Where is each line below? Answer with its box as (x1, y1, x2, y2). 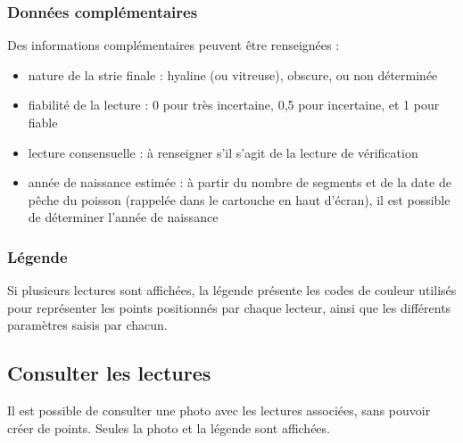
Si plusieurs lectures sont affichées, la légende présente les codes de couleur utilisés (7, 281, 457, 299)
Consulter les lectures (7, 359, 211, 387)
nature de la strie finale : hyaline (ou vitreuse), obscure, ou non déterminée (28, 65, 438, 84)
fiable (28, 113, 58, 131)
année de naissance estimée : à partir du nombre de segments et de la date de (28, 173, 451, 192)
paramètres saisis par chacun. (7, 316, 168, 334)
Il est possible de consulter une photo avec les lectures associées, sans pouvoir (7, 401, 431, 420)
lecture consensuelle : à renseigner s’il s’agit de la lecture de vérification (28, 143, 418, 161)
